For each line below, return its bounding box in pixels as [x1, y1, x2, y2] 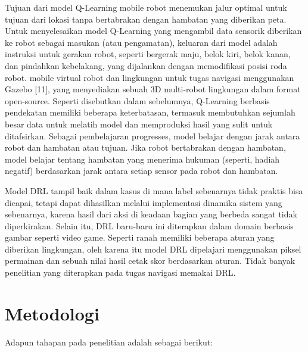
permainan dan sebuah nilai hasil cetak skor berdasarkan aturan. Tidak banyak [5, 254, 295, 267]
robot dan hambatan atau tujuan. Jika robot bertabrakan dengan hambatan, [5, 141, 286, 154]
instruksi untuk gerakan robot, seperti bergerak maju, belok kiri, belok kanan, [5, 48, 291, 60]
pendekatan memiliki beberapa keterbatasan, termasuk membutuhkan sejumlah [5, 106, 295, 119]
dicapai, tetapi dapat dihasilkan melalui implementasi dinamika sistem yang [5, 196, 282, 208]
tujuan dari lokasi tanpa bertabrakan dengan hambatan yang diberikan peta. [5, 13, 287, 25]
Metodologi [5, 301, 99, 325]
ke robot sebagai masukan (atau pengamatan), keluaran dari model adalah [5, 36, 278, 48]
